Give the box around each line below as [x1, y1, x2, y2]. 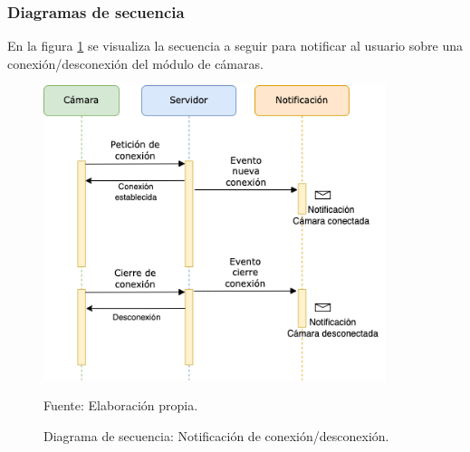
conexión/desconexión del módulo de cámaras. [7, 53, 264, 72]
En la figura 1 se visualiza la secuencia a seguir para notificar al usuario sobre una [7, 36, 463, 55]
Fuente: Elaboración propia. [43, 396, 198, 415]
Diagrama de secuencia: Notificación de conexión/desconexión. [43, 427, 389, 446]
